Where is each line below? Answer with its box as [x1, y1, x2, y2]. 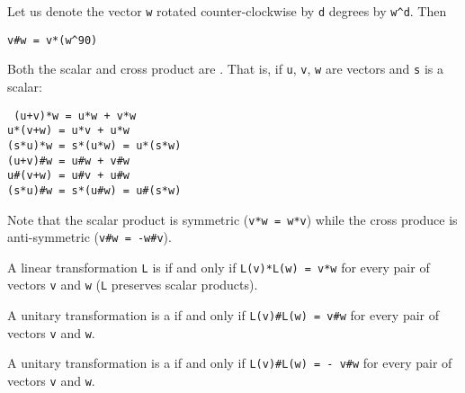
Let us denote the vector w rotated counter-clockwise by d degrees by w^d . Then [7, 2, 447, 20]
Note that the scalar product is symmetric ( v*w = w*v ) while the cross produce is [7, 210, 458, 228]
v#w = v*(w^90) [7, 33, 98, 47]
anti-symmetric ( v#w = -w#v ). [7, 228, 172, 246]
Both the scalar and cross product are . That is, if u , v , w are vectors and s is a [7, 59, 443, 78]
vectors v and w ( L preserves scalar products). [7, 275, 258, 294]
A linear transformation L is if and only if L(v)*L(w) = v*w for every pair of [7, 257, 430, 276]
